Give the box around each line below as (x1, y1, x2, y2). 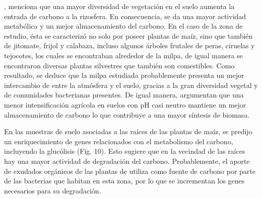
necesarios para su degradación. (4, 185, 101, 195)
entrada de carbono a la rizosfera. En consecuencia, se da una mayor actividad (4, 11, 246, 21)
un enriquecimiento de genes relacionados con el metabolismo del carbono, (4, 136, 233, 146)
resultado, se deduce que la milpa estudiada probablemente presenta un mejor (4, 70, 244, 80)
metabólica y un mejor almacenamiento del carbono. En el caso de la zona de (4, 21, 243, 31)
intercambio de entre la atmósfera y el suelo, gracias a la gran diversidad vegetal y (4, 79, 258, 90)
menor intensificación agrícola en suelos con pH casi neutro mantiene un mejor (4, 99, 246, 110)
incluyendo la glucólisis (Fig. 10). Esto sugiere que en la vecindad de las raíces (4, 146, 245, 156)
